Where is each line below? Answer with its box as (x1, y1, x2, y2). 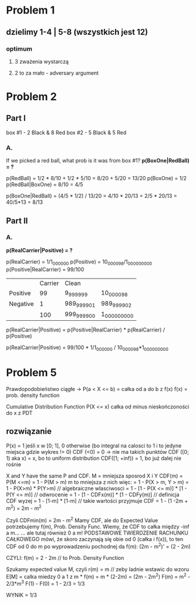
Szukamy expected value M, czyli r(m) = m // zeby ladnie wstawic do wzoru (6, 566, 190, 573)
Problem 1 (6, 4, 55, 17)
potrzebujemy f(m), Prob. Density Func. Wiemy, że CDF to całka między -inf (6, 523, 190, 530)
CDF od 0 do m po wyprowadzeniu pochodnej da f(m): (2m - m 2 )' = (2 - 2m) (6, 542, 191, 550)
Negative (9, 300, 34, 308)
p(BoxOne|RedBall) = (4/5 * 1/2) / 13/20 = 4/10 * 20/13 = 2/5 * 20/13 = (6, 193, 177, 200)
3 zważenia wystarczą (14, 58, 69, 65)
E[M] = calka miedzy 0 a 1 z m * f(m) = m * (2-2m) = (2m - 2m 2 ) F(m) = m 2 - (6, 572, 191, 580)
